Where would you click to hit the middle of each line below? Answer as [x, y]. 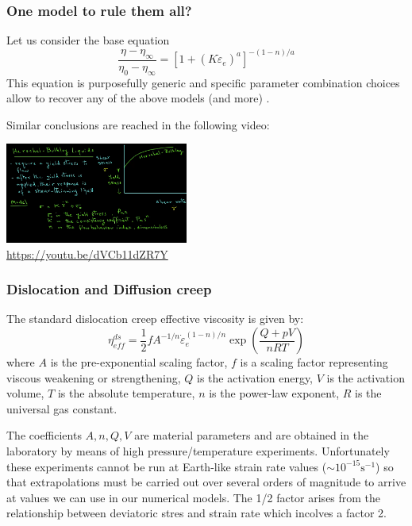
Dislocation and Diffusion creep [109, 289]
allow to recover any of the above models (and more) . [138, 98]
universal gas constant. [62, 408]
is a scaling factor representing [314, 362]
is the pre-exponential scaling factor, [139, 362]
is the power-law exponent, [274, 393]
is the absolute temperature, [126, 393]
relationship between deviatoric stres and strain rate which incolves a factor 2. [196, 513]
